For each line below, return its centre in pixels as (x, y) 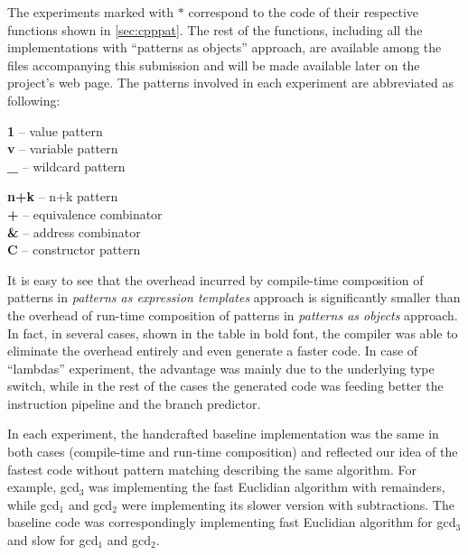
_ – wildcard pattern (66, 166)
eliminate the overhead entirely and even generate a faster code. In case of (213, 351)
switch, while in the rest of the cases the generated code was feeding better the (225, 386)
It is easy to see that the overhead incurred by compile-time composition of (215, 279)
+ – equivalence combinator (85, 213)
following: (34, 100)
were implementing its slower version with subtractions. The (288, 504)
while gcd (33, 504)
